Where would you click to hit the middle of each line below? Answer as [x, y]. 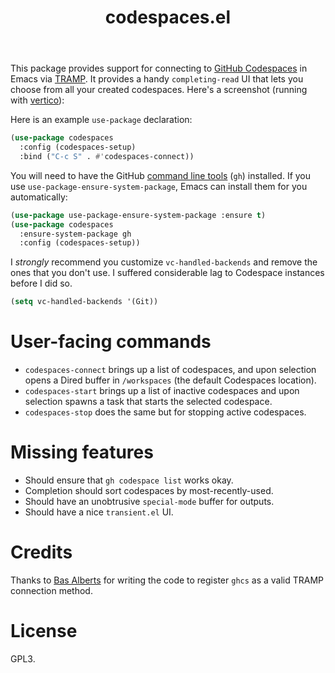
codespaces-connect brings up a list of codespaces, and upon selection [170, 370]
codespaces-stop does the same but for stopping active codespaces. [165, 412]
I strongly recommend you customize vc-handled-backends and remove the [164, 262]
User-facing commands [111, 342]
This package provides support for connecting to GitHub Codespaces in [159, 68]
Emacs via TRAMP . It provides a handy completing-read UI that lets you [157, 79]
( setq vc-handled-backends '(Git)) [84, 302]
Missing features [82, 452]
